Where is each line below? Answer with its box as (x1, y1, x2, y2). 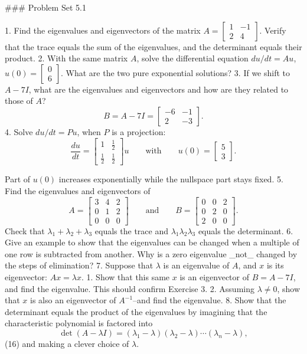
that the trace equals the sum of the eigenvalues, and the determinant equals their (5, 40, 302, 53)
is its (266, 259, 284, 271)
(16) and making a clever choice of (5, 337, 129, 349)
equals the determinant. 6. (198, 224, 293, 237)
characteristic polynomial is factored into (5, 317, 153, 329)
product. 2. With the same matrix (5, 52, 128, 64)
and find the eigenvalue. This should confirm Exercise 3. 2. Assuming (5, 282, 254, 294)
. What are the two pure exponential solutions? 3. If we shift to (60, 66, 290, 78)
